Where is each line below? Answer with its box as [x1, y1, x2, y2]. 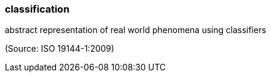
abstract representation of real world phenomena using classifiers [5, 25, 266, 35]
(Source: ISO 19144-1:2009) [5, 43, 114, 54]
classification [5, 3, 70, 15]
